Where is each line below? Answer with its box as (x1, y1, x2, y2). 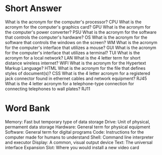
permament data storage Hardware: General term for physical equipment (5, 124, 150, 130)
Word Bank (5, 103, 50, 114)
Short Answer (5, 3, 62, 14)
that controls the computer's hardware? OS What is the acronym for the (5, 34, 147, 40)
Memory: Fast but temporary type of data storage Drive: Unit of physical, (5, 119, 150, 124)
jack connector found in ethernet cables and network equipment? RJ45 (5, 76, 147, 81)
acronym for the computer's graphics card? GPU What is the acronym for (5, 24, 151, 30)
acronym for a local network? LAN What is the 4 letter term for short (5, 55, 141, 61)
